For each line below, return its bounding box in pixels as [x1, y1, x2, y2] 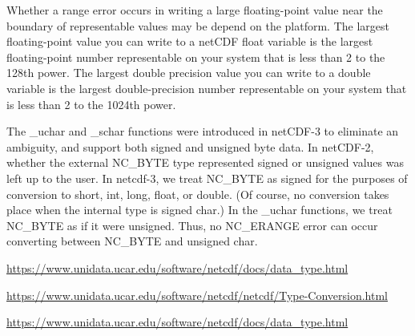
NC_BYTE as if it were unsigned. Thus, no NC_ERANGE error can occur [6, 217, 378, 233]
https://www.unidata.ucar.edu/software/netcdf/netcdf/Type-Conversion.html [6, 286, 389, 303]
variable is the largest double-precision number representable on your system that [6, 79, 407, 96]
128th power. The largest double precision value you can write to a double [6, 64, 371, 81]
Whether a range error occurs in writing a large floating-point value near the [6, 2, 383, 18]
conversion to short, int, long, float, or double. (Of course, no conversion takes [6, 185, 389, 202]
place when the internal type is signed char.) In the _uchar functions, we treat [6, 201, 393, 218]
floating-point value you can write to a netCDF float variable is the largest [6, 33, 373, 50]
